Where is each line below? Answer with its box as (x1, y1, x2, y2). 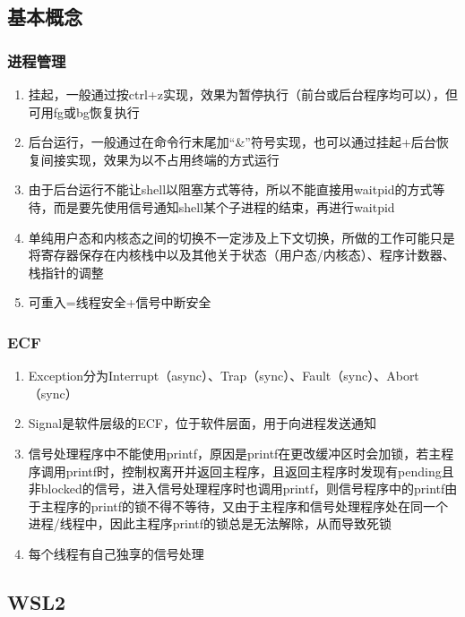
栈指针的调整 (28, 262, 104, 281)
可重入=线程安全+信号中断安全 (28, 293, 211, 312)
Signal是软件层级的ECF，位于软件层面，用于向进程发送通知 (28, 414, 376, 433)
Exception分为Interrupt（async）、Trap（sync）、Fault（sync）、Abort (28, 366, 419, 385)
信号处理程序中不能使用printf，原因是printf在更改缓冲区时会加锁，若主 (28, 443, 442, 462)
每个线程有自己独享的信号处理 (28, 544, 204, 562)
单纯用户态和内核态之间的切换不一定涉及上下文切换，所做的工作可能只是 (28, 227, 455, 246)
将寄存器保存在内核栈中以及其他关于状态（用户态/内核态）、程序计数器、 (28, 245, 455, 264)
